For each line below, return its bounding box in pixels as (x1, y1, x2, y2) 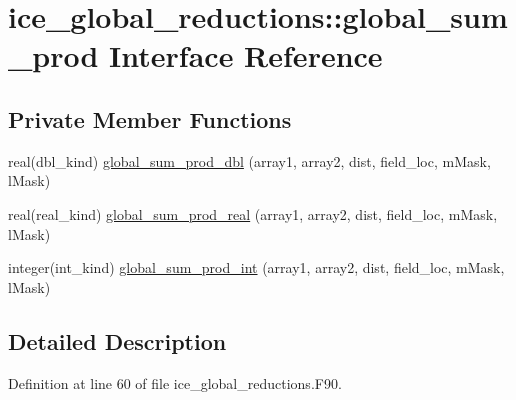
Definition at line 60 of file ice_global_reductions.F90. (8, 372, 342, 393)
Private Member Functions (8, 103, 292, 134)
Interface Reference (109, 35, 383, 76)
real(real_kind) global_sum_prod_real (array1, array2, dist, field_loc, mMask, (8, 203, 498, 224)
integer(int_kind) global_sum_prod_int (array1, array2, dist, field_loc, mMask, (8, 257, 505, 278)
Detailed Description (8, 325, 227, 356)
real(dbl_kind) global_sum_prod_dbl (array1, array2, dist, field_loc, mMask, (8, 150, 491, 171)
